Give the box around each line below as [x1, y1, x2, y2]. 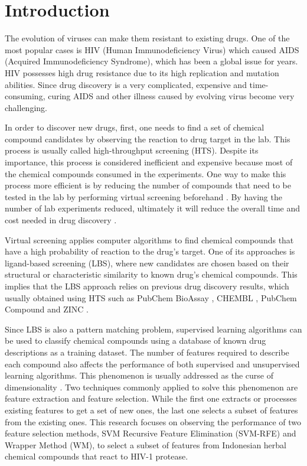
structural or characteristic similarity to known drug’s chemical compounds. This [5, 268, 298, 281]
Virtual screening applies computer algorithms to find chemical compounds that [5, 233, 294, 246]
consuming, [5, 90, 45, 102]
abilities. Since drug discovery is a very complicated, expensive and [5, 78, 247, 90]
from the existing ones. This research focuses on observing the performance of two [5, 415, 302, 428]
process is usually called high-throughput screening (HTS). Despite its [5, 144, 259, 157]
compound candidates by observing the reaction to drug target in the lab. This [5, 132, 290, 145]
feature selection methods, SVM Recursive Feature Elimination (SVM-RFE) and [5, 427, 296, 439]
